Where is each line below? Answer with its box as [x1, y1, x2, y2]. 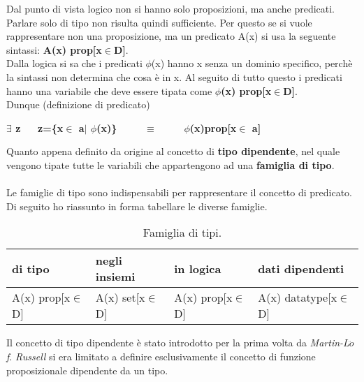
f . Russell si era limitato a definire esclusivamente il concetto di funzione [6, 348, 316, 363]
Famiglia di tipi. [143, 224, 222, 241]
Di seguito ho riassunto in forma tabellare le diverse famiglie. [6, 198, 268, 213]
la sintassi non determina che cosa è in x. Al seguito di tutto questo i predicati [6, 69, 342, 84]
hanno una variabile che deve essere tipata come [6, 83, 212, 98]
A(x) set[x [95, 289, 145, 306]
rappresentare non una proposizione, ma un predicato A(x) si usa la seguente [6, 29, 336, 43]
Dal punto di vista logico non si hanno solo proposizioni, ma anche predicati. [6, 1, 335, 15]
